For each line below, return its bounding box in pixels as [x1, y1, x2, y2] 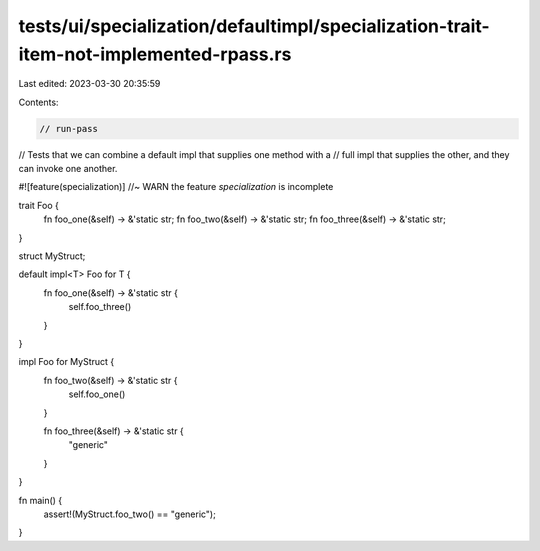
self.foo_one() [68, 388, 126, 400]
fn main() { [18, 494, 63, 506]
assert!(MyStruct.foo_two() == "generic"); [43, 508, 217, 520]
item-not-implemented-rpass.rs [18, 43, 292, 65]
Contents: [18, 96, 59, 108]
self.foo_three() [68, 301, 132, 313]
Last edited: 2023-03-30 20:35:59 [18, 78, 161, 90]
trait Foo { [18, 199, 60, 211]
